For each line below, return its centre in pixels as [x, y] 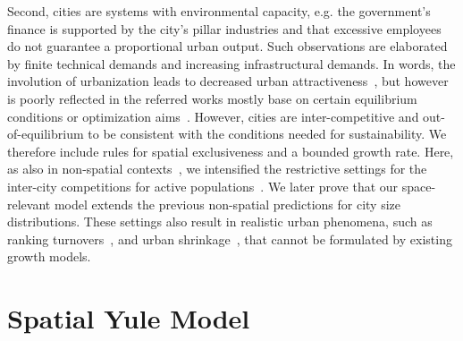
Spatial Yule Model [129, 318]
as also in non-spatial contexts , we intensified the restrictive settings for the [217, 169]
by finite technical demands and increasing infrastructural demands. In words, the [231, 63]
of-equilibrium [46, 134]
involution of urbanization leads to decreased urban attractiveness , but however [228, 81]
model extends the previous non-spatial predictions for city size [227, 204]
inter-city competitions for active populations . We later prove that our [203, 186]
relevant [29, 204]
